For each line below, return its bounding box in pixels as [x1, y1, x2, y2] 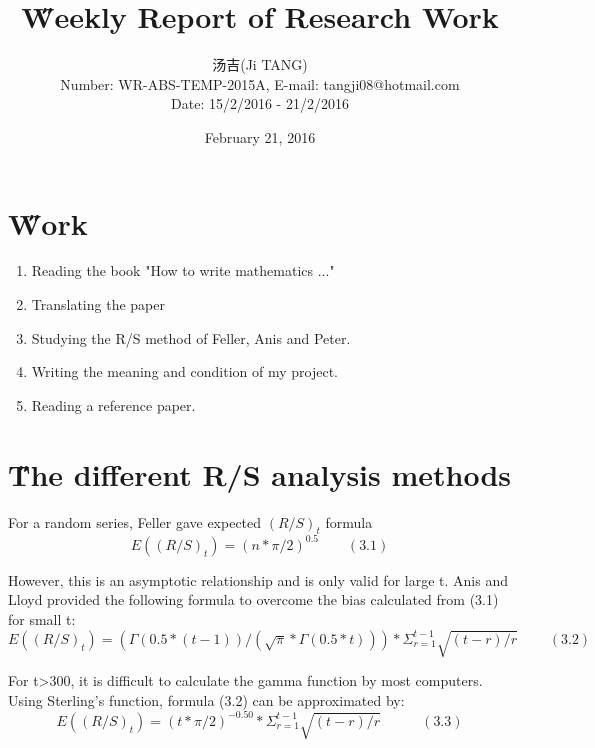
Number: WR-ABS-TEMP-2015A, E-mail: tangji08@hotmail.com [60, 73, 460, 94]
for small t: [8, 609, 76, 630]
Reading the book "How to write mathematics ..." [31, 260, 335, 281]
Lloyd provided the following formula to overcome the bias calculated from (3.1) [8, 589, 499, 610]
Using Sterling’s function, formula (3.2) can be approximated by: [8, 689, 405, 710]
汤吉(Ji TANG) [212, 54, 308, 75]
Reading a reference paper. [31, 394, 196, 415]
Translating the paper [31, 294, 165, 315]
